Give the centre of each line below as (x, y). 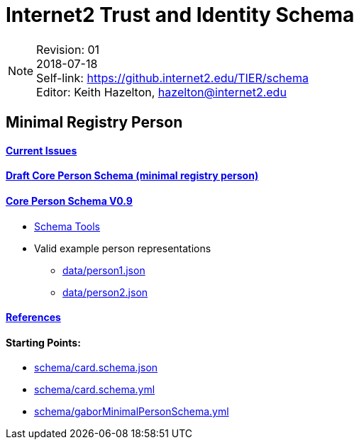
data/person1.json (104, 270)
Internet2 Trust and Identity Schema (180, 15)
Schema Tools (67, 226)
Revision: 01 (68, 49)
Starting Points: (43, 342)
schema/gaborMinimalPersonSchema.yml (132, 412)
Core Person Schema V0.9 (69, 201)
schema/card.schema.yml (95, 390)
